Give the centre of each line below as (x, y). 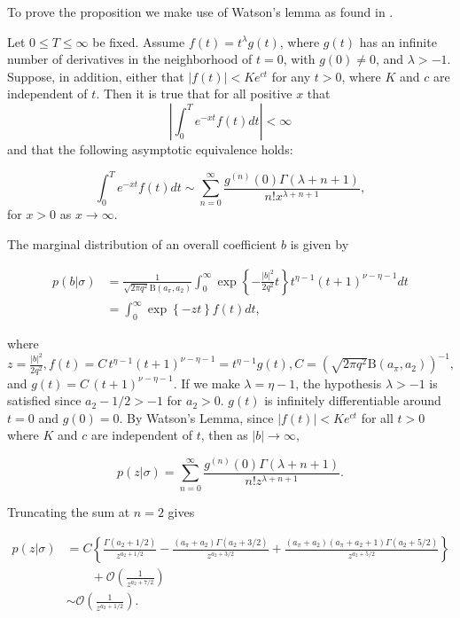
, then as (224, 435)
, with (299, 59)
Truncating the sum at (69, 511)
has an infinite (398, 41)
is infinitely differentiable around (353, 400)
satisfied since (44, 400)
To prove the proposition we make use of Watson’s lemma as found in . (200, 12)
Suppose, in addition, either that (96, 76)
